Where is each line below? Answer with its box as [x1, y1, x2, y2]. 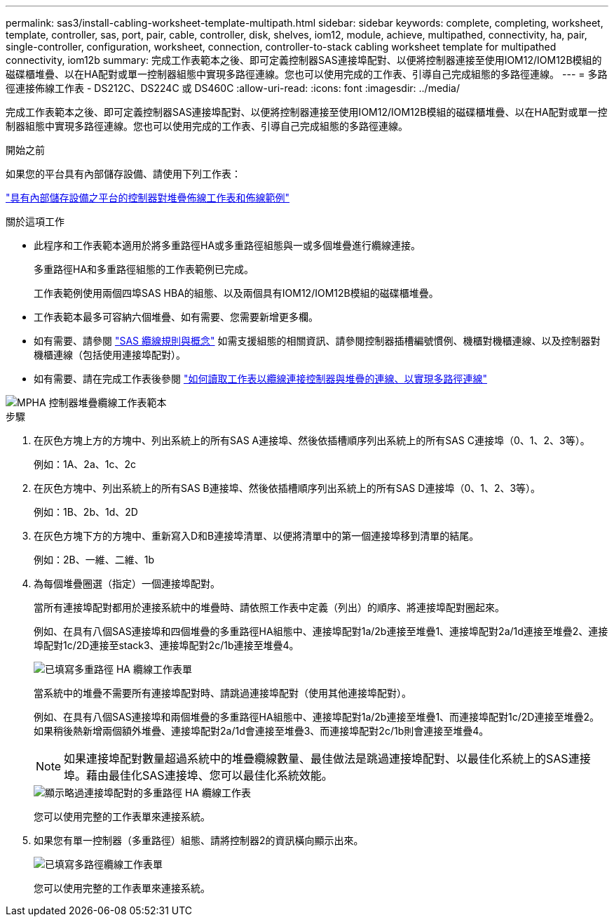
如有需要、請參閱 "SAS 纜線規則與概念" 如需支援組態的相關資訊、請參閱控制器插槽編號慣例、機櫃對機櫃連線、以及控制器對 [34, 335, 601, 347]
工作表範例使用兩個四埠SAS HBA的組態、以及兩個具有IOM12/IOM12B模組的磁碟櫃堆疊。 [34, 287, 439, 299]
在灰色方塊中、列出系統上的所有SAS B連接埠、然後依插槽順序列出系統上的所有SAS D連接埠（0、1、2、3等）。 [34, 482, 541, 494]
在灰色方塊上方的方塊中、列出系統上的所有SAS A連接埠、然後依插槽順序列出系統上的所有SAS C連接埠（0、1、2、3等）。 [34, 434, 590, 446]
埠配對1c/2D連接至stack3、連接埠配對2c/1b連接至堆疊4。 [34, 639, 299, 651]
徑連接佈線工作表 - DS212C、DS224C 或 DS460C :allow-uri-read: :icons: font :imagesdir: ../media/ [6, 82, 460, 94]
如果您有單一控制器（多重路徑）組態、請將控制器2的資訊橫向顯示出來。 [34, 834, 364, 846]
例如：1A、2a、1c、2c [34, 458, 136, 470]
